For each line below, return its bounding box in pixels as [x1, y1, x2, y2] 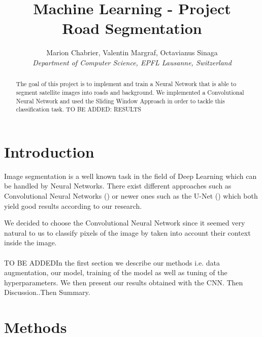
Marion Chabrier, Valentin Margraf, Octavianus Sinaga [46, 47, 218, 58]
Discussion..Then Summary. [4, 287, 90, 297]
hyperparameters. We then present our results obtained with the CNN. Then [4, 277, 243, 287]
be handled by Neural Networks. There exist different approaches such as [4, 180, 232, 191]
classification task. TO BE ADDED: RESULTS [16, 105, 141, 114]
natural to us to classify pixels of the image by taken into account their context [4, 227, 251, 238]
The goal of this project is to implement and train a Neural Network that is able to [16, 80, 237, 88]
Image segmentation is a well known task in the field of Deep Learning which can [4, 170, 257, 181]
